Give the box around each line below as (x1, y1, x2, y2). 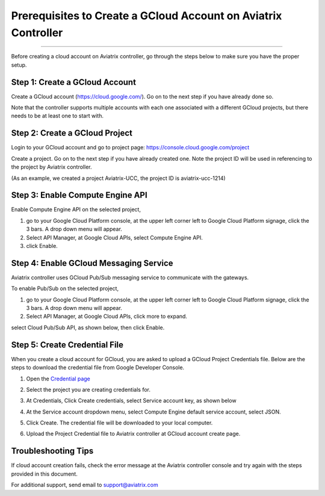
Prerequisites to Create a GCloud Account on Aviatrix (11, 9, 282, 22)
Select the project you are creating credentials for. (26, 386, 150, 393)
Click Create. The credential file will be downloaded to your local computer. (26, 419, 213, 427)
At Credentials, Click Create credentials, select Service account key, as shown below (26, 397, 237, 405)
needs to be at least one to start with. (11, 112, 104, 120)
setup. (11, 61, 27, 69)
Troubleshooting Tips (11, 446, 94, 456)
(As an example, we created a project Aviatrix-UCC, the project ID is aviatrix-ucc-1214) (11, 175, 226, 182)
